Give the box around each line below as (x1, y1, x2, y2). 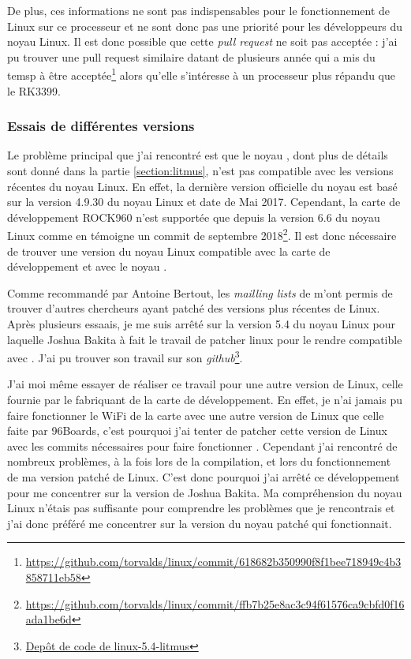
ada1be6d (25, 611, 72, 627)
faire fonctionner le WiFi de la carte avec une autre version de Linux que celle (7, 406, 384, 423)
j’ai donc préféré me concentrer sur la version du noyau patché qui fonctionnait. (7, 515, 392, 531)
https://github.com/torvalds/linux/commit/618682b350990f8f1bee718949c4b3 (25, 553, 402, 570)
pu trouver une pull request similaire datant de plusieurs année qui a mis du (7, 48, 376, 65)
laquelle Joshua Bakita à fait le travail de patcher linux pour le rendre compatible (7, 331, 402, 347)
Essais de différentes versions (7, 116, 195, 136)
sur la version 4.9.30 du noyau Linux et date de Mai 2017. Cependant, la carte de (7, 193, 401, 210)
